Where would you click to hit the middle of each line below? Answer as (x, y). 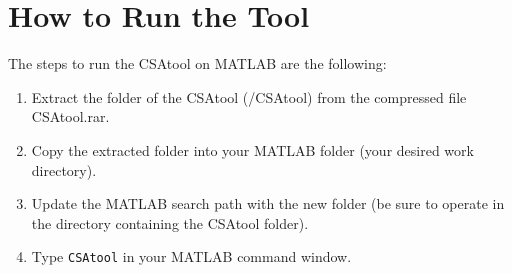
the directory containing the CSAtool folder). (170, 222)
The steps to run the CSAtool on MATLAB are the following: (197, 63)
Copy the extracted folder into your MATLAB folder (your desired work (252, 149)
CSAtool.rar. (70, 116)
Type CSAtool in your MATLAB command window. (191, 256)
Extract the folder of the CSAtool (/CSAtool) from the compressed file (249, 96)
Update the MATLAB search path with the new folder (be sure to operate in (268, 203)
